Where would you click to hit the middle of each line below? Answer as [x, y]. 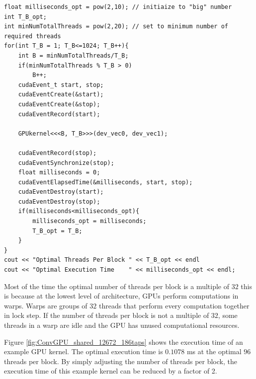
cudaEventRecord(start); [59, 114]
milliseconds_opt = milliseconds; [89, 221]
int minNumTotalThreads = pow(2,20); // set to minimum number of [116, 27]
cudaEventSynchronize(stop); [66, 163]
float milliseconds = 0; [59, 173]
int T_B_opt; [25, 17]
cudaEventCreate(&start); [61, 95]
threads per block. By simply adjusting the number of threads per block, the [121, 361]
